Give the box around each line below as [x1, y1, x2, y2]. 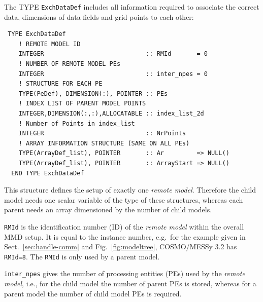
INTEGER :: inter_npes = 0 [18, 70, 208, 78]
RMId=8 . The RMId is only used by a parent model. [4, 251, 160, 261]
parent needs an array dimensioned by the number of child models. [4, 204, 212, 215]
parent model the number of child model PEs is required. [4, 288, 182, 298]
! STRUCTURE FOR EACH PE [18, 80, 103, 88]
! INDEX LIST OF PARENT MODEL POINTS [18, 100, 146, 107]
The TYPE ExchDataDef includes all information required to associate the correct [4, 2, 259, 12]
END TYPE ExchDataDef [11, 169, 84, 177]
